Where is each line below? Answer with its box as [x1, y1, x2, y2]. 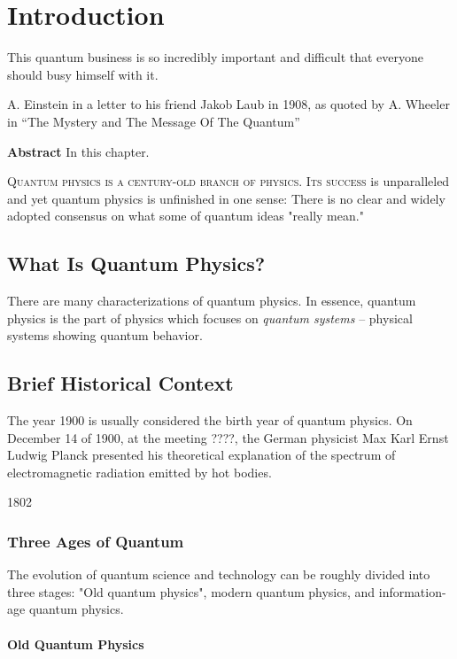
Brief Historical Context [7, 369, 234, 397]
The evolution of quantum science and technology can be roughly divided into [7, 565, 430, 584]
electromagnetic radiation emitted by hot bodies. [7, 462, 272, 481]
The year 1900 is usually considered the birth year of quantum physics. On [7, 411, 413, 430]
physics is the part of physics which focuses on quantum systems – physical [7, 308, 413, 327]
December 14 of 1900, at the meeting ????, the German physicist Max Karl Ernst [7, 428, 449, 446]
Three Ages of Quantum [7, 530, 184, 552]
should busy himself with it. [7, 65, 159, 83]
